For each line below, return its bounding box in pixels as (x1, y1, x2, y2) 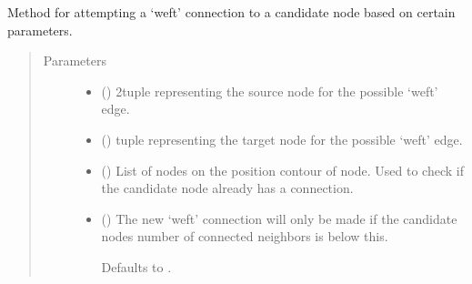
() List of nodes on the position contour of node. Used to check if (101, 160, 464, 179)
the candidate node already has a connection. (101, 178, 354, 198)
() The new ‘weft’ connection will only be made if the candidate (101, 208, 457, 228)
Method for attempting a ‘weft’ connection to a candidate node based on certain (7, 3, 456, 21)
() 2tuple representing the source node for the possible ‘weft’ (101, 81, 438, 100)
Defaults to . (101, 257, 172, 276)
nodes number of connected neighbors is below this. (101, 227, 388, 246)
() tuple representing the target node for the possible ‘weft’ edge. (101, 129, 463, 148)
